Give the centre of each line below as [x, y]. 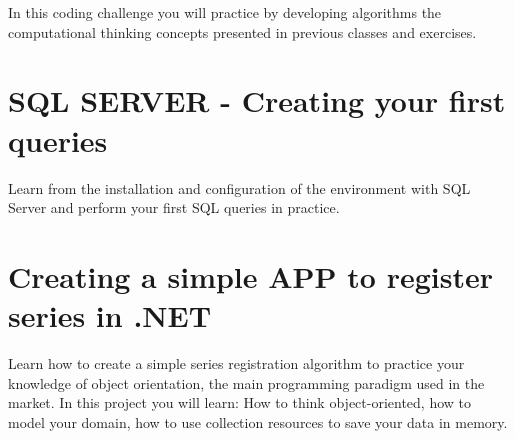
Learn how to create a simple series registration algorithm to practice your [236, 363]
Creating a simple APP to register [250, 275]
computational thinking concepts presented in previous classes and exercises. [242, 31]
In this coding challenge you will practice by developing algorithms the [225, 12]
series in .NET [110, 315]
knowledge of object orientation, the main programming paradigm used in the [246, 382]
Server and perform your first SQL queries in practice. [174, 207]
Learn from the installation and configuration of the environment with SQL [239, 187]
